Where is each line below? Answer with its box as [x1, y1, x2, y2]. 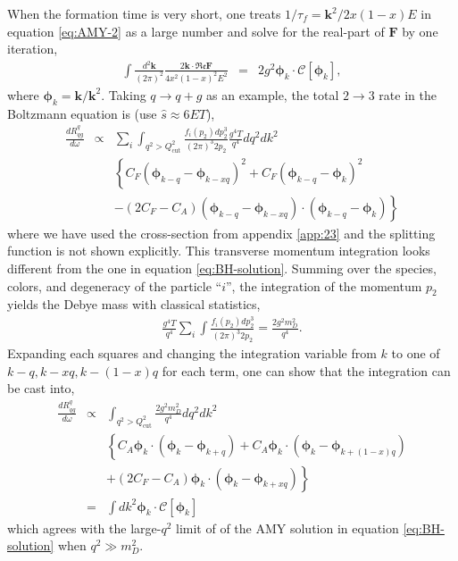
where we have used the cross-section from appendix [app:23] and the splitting [7, 223, 436, 242]
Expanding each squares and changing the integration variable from [7, 344, 377, 363]
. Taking [101, 85, 146, 104]
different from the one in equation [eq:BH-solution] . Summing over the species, [7, 259, 437, 278]
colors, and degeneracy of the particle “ [7, 276, 222, 295]
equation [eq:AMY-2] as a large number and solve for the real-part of [7, 21, 385, 40]
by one [402, 21, 438, 40]
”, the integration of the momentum [225, 276, 422, 295]
